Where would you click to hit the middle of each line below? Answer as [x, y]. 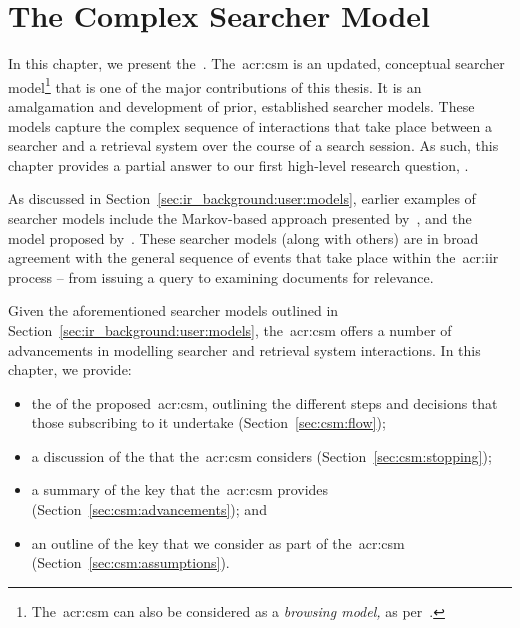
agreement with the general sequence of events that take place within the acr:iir [253, 257]
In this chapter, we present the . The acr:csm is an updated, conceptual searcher [256, 63]
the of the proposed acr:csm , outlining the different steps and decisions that [264, 402]
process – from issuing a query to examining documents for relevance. [221, 276]
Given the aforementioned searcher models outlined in [173, 310]
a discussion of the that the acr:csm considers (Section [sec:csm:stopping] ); [261, 455]
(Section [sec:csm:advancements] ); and [149, 509]
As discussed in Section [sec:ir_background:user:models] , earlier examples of [242, 198]
